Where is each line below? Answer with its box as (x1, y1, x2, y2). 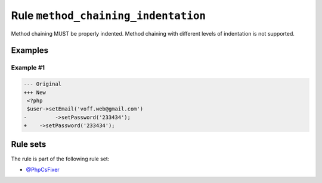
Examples (11, 45, 49, 56)
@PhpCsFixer (26, 166, 60, 173)
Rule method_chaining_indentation (11, 9, 206, 22)
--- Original (23, 81, 62, 87)
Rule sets (11, 140, 47, 150)
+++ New (23, 89, 46, 96)
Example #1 (11, 64, 45, 72)
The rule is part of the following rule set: (11, 155, 110, 162)
